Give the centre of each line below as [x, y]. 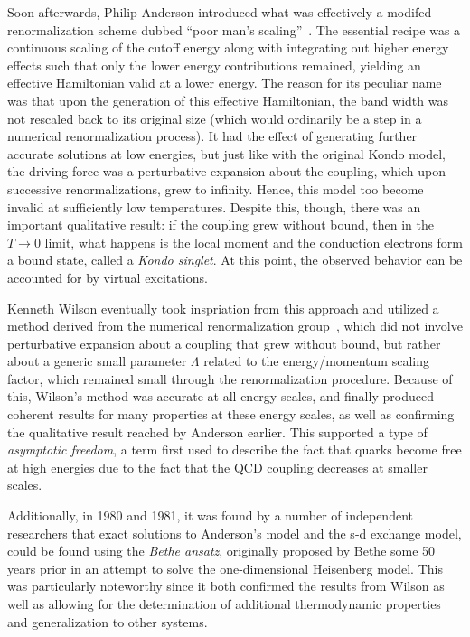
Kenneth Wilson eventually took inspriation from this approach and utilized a [223, 308]
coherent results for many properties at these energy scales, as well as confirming [231, 414]
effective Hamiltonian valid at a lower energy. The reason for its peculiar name [225, 83]
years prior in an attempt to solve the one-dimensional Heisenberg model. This [225, 568]
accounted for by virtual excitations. [108, 277]
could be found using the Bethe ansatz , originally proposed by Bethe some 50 [221, 551]
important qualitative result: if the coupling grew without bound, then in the [221, 225]
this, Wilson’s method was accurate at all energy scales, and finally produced [221, 396]
